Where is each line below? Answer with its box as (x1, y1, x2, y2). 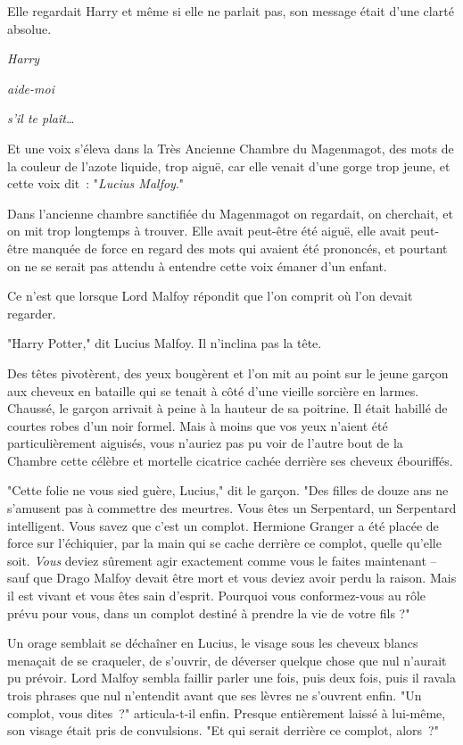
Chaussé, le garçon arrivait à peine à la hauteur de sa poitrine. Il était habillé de (7, 399, 448, 418)
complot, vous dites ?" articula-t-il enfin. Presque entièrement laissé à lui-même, (7, 703, 446, 722)
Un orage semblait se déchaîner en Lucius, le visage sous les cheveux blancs (7, 633, 418, 652)
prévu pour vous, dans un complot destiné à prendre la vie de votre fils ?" (7, 603, 410, 622)
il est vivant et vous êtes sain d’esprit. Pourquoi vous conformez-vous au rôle (7, 586, 426, 605)
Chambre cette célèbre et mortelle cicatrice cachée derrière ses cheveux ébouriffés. (7, 451, 453, 469)
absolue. (7, 19, 52, 37)
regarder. (7, 303, 56, 322)
